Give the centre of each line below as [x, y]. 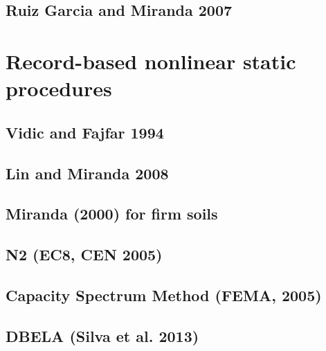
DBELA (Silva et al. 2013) [102, 335]
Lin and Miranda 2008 [87, 173]
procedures [59, 88]
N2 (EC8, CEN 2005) [84, 254]
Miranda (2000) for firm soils [112, 214]
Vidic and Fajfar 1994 [85, 132]
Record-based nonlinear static [151, 61]
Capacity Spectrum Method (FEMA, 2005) [164, 295]
